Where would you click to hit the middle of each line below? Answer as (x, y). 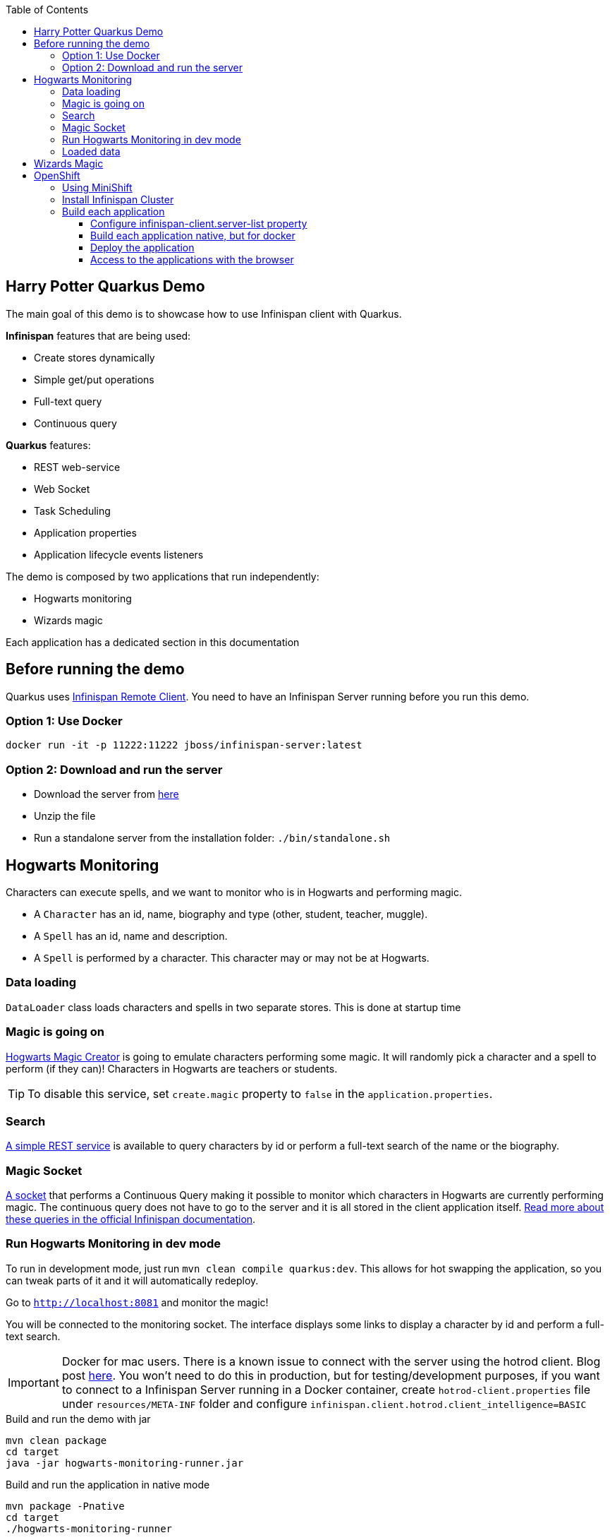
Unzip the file (65, 816)
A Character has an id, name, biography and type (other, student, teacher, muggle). (231, 914)
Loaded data (91, 151)
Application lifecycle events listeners (119, 554)
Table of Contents (47, 10)
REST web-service (77, 467)
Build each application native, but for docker (193, 235)
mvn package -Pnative (65, 1506)
